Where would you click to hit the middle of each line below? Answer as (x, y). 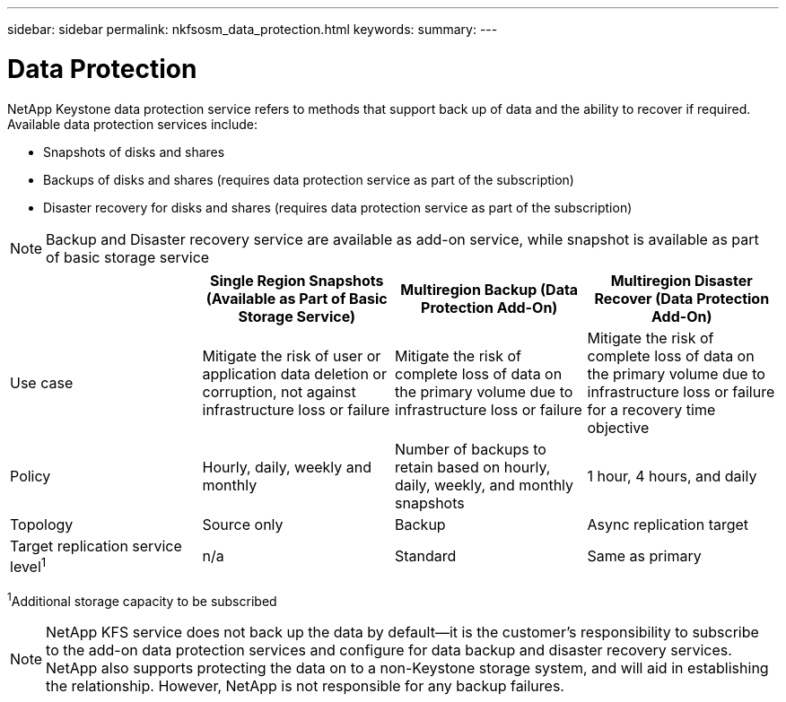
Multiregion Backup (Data (489, 289)
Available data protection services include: (133, 124)
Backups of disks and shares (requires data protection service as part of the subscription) (309, 179)
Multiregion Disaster (681, 280)
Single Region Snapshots (297, 280)
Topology (42, 524)
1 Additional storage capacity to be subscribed (142, 599)
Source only (243, 524)
